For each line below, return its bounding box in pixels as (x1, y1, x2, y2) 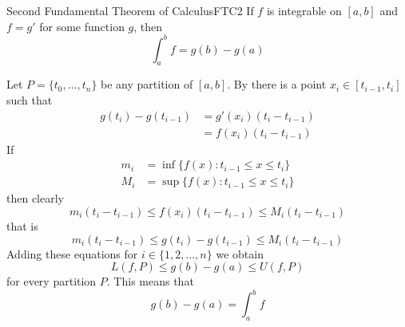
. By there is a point (227, 76, 327, 93)
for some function (39, 18, 125, 34)
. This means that (106, 273, 194, 290)
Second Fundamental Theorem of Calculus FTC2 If (6, 2, 254, 18)
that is (6, 217, 38, 234)
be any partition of (101, 76, 193, 93)
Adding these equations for (6, 245, 138, 262)
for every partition (6, 273, 97, 290)
